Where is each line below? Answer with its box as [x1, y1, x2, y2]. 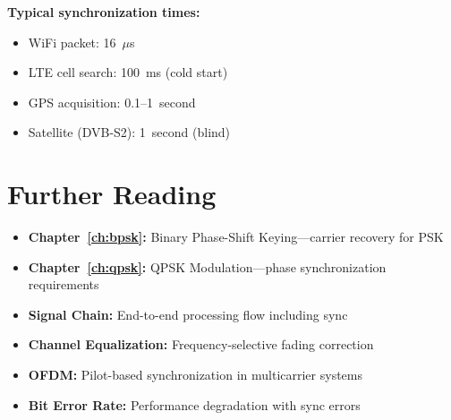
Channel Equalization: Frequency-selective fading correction [28, 335, 374, 354]
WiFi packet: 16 [28, 32, 116, 51]
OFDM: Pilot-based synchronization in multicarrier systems [28, 365, 362, 384]
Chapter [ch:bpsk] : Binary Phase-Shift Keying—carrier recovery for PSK [28, 227, 444, 246]
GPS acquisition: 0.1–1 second [28, 92, 196, 111]
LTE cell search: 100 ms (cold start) [28, 63, 228, 81]
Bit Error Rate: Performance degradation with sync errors [28, 395, 361, 414]
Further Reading [7, 176, 217, 212]
